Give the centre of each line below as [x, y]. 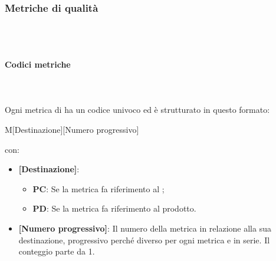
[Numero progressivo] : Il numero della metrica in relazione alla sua [145, 228]
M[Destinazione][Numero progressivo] [72, 129]
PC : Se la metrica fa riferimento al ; [98, 188]
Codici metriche [38, 64]
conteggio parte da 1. [57, 251]
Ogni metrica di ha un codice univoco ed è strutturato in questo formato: [137, 110]
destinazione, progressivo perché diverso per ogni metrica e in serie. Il [144, 240]
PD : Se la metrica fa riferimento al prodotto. [114, 208]
